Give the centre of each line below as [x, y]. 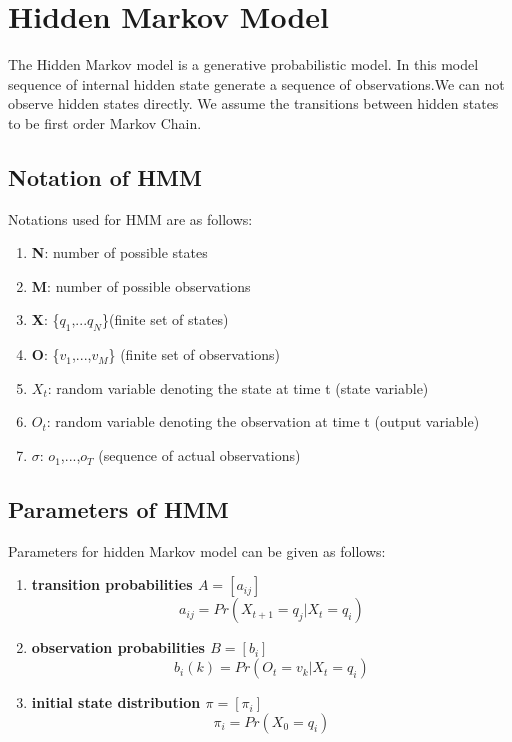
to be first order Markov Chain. [105, 122]
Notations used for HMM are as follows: [130, 218]
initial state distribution [116, 702]
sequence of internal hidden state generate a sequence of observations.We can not [256, 83]
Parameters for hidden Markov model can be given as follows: [197, 550]
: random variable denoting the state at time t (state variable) [238, 387]
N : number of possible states [119, 252]
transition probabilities [112, 584]
